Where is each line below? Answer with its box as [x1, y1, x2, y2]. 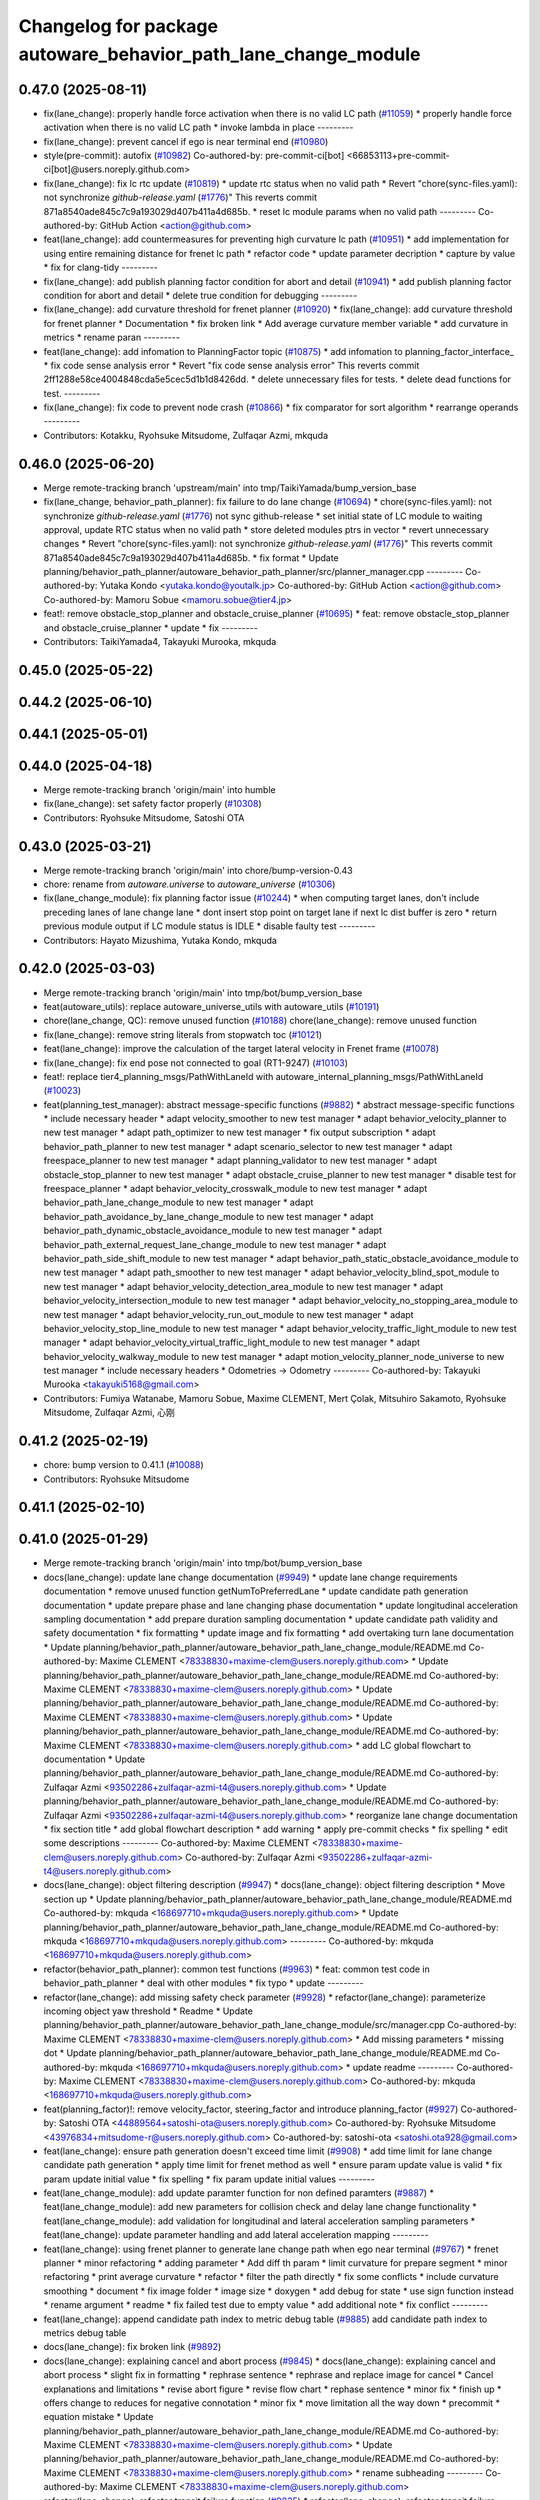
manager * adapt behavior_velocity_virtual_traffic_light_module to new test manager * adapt [43, 1336, 420, 1349]
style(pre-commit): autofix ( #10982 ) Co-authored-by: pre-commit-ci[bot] [43, 150, 345, 162]
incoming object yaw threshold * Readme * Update [43, 2005, 254, 2017]
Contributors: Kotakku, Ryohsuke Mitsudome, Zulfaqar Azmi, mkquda [43, 429, 329, 441]
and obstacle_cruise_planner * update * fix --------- [43, 621, 259, 634]
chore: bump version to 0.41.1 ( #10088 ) [43, 1459, 204, 1471]
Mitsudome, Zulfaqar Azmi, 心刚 [43, 1406, 175, 1419]
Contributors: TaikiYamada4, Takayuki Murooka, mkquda [43, 636, 277, 648]
